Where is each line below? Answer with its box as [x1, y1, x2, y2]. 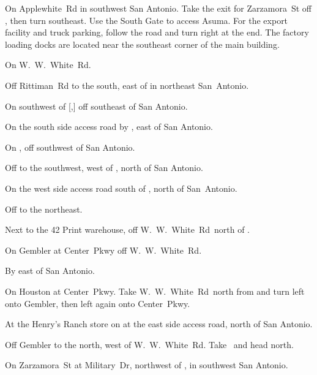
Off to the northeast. [5, 202, 83, 215]
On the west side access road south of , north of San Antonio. [5, 181, 237, 194]
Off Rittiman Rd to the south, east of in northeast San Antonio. [5, 78, 249, 91]
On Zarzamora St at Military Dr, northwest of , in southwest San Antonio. [5, 358, 288, 371]
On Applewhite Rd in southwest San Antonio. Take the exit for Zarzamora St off [5, 2, 311, 14]
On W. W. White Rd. [5, 58, 91, 71]
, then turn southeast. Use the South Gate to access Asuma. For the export [5, 13, 288, 26]
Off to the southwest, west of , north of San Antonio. [5, 161, 203, 174]
